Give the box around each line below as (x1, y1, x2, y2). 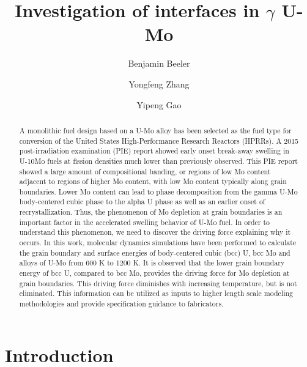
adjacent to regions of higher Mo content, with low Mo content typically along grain (19, 176, 287, 187)
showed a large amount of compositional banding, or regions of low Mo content (19, 166, 271, 176)
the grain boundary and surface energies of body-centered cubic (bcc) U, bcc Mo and (19, 247, 290, 258)
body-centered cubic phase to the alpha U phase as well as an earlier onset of (19, 196, 265, 207)
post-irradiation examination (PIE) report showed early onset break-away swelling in (19, 146, 289, 156)
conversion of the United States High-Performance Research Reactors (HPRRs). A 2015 (19, 135, 299, 146)
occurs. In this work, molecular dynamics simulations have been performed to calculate (19, 237, 297, 248)
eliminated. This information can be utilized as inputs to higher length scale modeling (19, 288, 294, 298)
